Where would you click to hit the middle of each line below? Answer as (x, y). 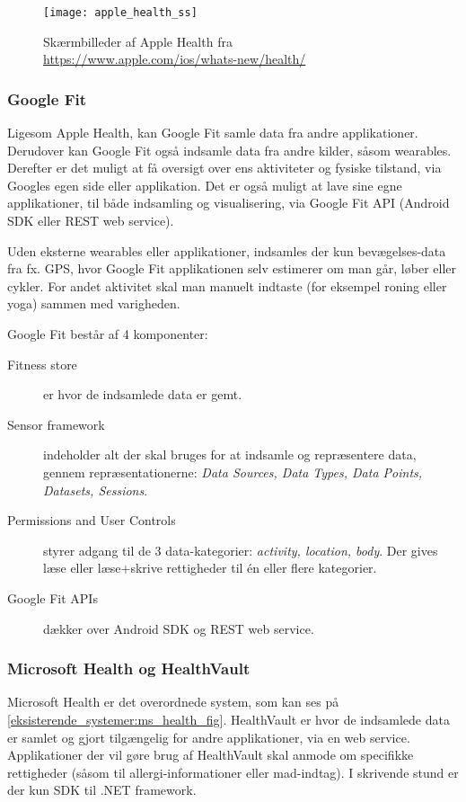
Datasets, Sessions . (96, 490)
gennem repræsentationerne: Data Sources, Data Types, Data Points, (233, 472)
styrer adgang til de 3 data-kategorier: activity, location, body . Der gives (241, 550)
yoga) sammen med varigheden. (94, 303)
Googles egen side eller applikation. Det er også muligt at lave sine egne (205, 185)
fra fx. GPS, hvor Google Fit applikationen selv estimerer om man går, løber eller (232, 268)
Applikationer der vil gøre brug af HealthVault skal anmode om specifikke (211, 755)
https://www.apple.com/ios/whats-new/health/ (175, 59)
